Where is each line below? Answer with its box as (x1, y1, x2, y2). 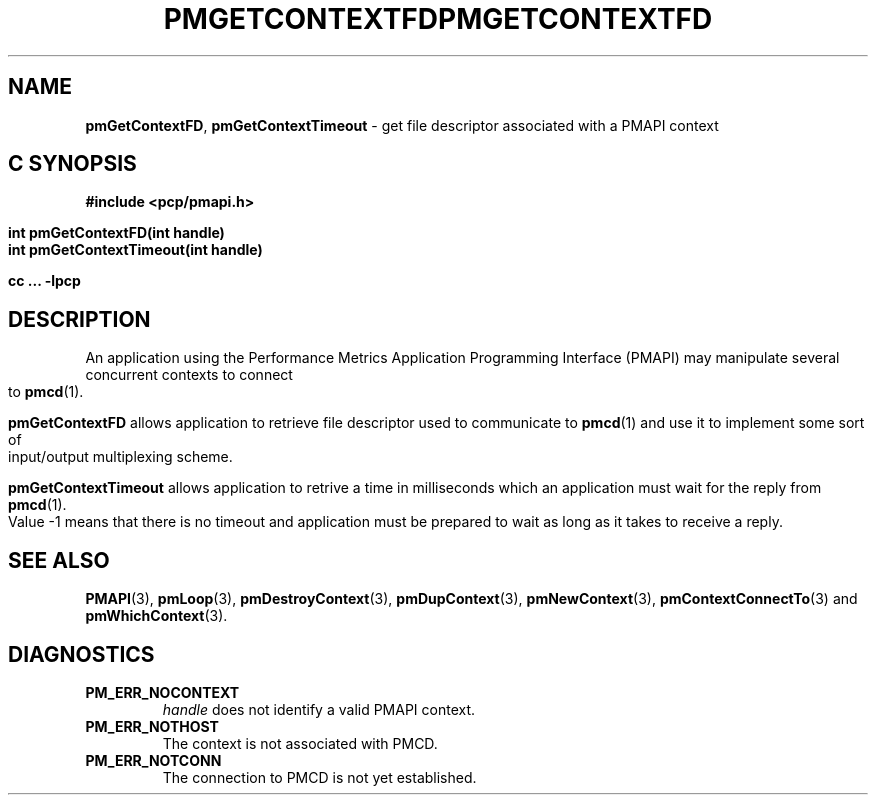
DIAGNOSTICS (8, 641, 155, 667)
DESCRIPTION (8, 306, 151, 332)
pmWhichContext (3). (85, 607, 228, 625)
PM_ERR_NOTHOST (85, 717, 219, 735)
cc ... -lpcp (8, 272, 81, 290)
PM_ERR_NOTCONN (85, 751, 222, 769)
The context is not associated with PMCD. (162, 734, 438, 752)
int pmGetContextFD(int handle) (8, 224, 225, 242)
